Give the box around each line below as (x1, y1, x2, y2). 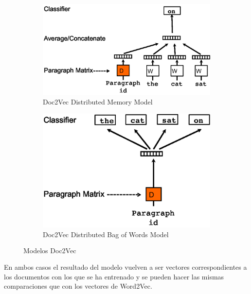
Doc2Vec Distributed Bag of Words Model (43, 229, 169, 239)
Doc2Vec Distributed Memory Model (43, 97, 153, 107)
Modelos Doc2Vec (23, 245, 76, 256)
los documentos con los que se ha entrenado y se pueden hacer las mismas (4, 271, 224, 281)
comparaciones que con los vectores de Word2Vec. (4, 281, 152, 291)
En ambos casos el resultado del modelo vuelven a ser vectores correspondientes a (4, 261, 247, 272)
